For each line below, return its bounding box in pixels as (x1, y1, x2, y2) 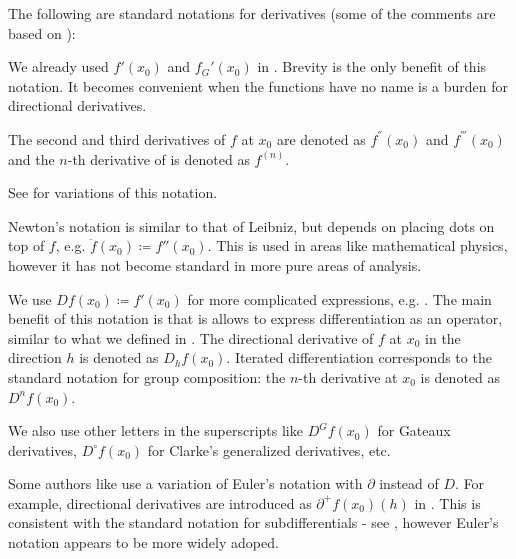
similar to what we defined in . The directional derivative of (8, 327, 374, 348)
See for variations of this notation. (8, 182, 218, 203)
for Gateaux (377, 420, 451, 441)
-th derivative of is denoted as (67, 148, 250, 169)
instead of (379, 473, 439, 494)
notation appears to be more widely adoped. (8, 532, 279, 553)
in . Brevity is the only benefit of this (257, 56, 487, 77)
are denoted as (276, 128, 366, 149)
